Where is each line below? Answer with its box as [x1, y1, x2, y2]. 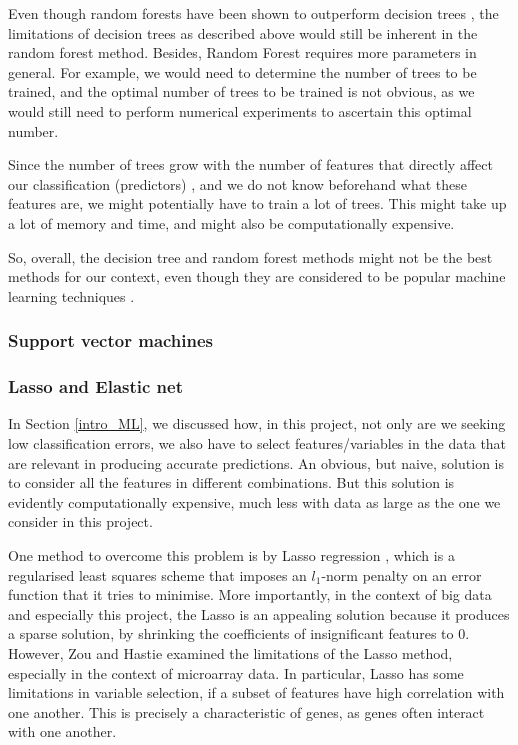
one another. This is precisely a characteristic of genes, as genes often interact [8, 701, 485, 722]
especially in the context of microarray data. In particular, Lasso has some [8, 662, 464, 683]
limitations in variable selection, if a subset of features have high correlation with [8, 682, 505, 703]
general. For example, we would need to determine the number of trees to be [8, 61, 477, 82]
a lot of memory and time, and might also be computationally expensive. [8, 212, 455, 233]
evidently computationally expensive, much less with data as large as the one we [8, 491, 501, 512]
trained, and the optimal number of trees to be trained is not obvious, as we [8, 81, 475, 102]
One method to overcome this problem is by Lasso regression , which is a [8, 544, 455, 565]
